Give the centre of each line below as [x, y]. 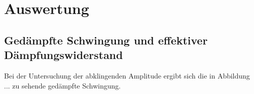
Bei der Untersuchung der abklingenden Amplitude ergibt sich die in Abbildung [127, 75]
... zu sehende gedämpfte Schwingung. [62, 85]
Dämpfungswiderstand [63, 55]
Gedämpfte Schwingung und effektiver [106, 40]
